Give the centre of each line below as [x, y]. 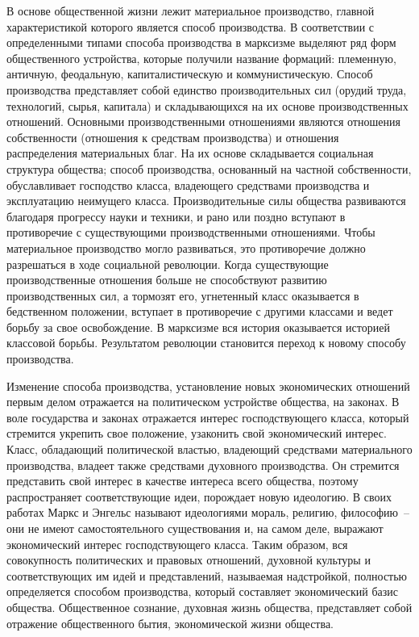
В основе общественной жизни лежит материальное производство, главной [191, 10]
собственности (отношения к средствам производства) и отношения [173, 137]
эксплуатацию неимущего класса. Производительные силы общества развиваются [206, 201]
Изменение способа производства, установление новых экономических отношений [208, 386]
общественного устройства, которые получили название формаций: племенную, [201, 58]
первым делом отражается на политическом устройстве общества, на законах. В [203, 402]
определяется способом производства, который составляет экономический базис [203, 591]
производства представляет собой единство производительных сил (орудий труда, [207, 89]
